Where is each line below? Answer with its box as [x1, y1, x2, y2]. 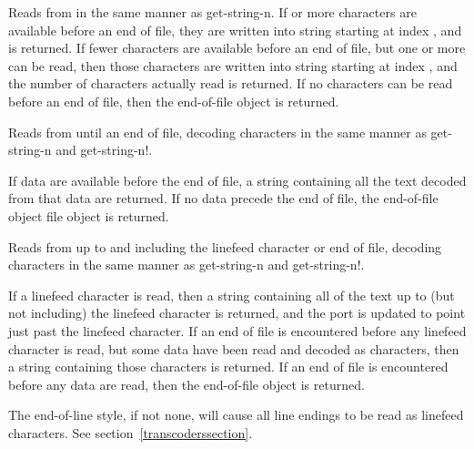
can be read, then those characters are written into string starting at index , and [8, 56, 458, 75]
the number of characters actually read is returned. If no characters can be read [8, 74, 453, 93]
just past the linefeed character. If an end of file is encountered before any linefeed [8, 321, 467, 340]
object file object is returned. [8, 206, 169, 225]
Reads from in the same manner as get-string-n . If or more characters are [8, 3, 417, 21]
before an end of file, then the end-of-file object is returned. [8, 91, 339, 110]
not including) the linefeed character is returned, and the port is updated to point [8, 303, 466, 322]
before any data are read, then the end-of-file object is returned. [8, 374, 365, 393]
